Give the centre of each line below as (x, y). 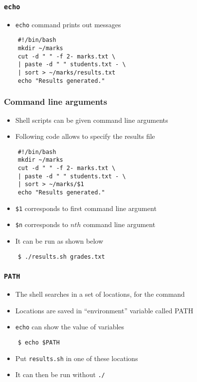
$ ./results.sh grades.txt (61, 257)
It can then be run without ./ (60, 374)
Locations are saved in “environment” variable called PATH (104, 310)
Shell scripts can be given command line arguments (92, 120)
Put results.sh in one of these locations (77, 358)
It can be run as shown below (59, 241)
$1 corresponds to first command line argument (86, 208)
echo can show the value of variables (70, 327)
